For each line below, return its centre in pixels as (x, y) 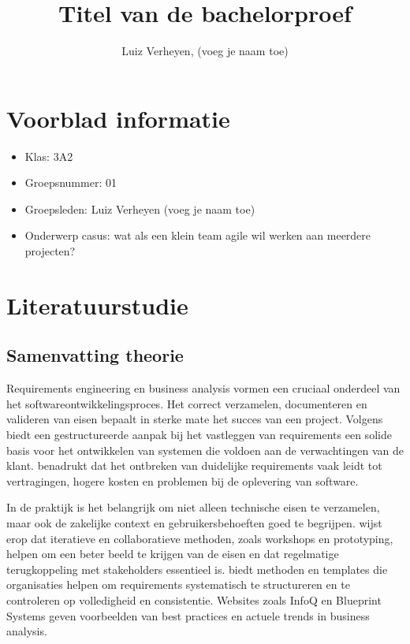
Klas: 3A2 (49, 156)
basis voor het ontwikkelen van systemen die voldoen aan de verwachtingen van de (205, 450)
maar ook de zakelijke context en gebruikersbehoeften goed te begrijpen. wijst (194, 522)
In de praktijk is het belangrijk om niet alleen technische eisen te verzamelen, (193, 507)
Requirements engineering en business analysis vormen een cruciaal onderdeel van (203, 388)
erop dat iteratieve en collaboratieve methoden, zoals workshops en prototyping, (200, 538)
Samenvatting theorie (95, 355)
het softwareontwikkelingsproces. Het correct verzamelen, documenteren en (187, 403)
